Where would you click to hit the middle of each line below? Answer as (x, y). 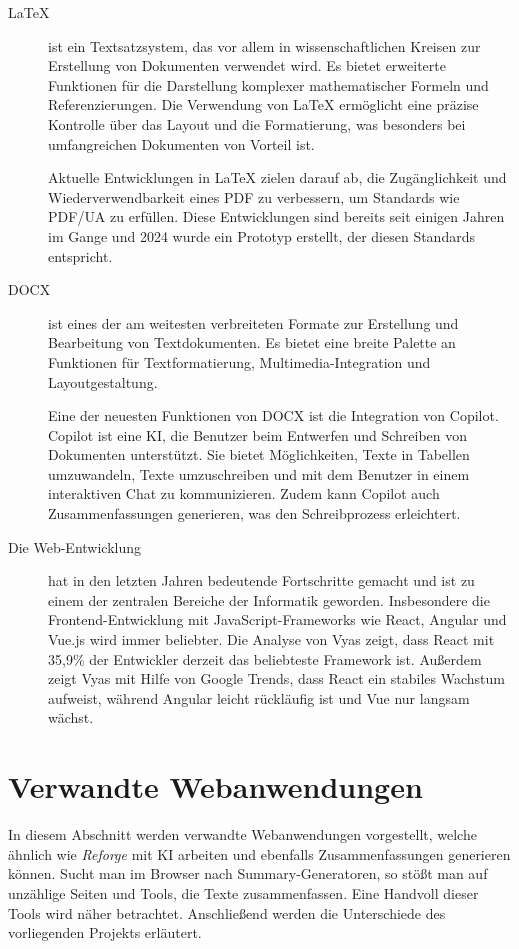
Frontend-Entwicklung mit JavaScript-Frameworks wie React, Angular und (277, 619)
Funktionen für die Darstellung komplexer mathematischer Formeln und (268, 84)
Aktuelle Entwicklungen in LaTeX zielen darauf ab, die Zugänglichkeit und (277, 177)
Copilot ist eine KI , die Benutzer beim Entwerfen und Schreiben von (258, 434)
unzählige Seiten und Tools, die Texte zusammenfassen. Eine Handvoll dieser (243, 892)
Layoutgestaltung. (103, 381)
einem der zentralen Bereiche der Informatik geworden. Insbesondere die (269, 599)
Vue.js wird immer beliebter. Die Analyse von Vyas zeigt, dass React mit (271, 639)
